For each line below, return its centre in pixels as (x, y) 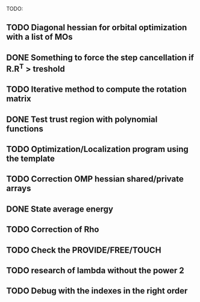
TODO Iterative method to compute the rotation (96, 90)
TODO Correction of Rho (53, 229)
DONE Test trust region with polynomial (82, 119)
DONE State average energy (60, 209)
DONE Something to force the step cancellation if (100, 58)
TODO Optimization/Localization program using (97, 149)
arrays (19, 188)
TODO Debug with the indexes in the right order (97, 291)
